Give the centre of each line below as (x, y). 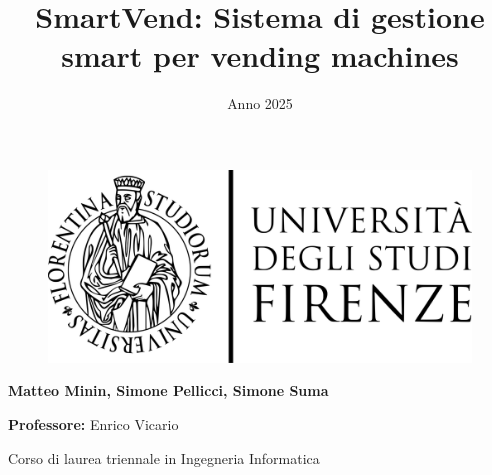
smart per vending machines (260, 55)
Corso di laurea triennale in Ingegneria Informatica (164, 457)
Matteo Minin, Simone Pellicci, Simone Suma (168, 390)
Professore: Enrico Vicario (93, 424)
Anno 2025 (260, 103)
